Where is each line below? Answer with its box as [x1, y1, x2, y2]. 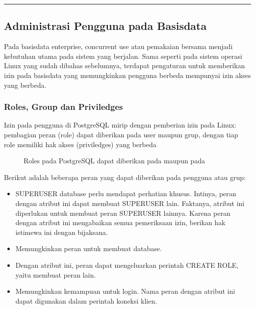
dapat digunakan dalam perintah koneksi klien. [15, 295, 157, 306]
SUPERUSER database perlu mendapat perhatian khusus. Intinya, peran [15, 188, 236, 199]
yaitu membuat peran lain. [15, 269, 96, 280]
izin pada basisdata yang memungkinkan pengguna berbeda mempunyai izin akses [4, 70, 251, 80]
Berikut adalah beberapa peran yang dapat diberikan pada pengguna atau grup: [4, 172, 246, 182]
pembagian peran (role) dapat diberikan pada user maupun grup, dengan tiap [4, 129, 238, 139]
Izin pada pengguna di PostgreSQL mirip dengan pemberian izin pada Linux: [4, 120, 236, 130]
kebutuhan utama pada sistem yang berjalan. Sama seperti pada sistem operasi [4, 51, 242, 61]
